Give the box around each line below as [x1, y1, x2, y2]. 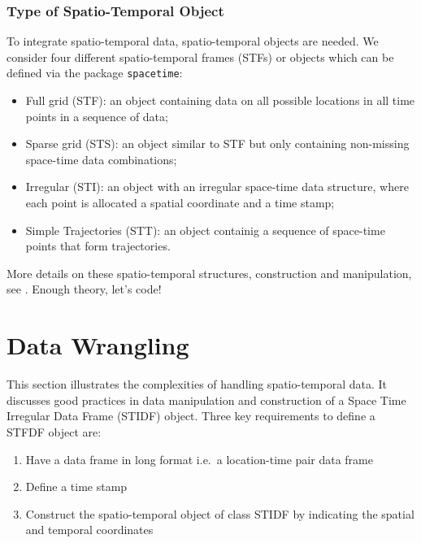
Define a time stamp [25, 478, 128, 495]
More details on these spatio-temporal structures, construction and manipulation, [7, 264, 412, 281]
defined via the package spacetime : [7, 64, 183, 81]
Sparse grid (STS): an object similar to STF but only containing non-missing [25, 135, 410, 152]
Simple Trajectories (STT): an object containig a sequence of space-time [25, 221, 385, 238]
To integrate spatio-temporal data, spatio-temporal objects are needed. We [7, 33, 379, 50]
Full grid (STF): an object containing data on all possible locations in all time [25, 92, 415, 109]
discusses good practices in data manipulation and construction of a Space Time [7, 391, 406, 408]
